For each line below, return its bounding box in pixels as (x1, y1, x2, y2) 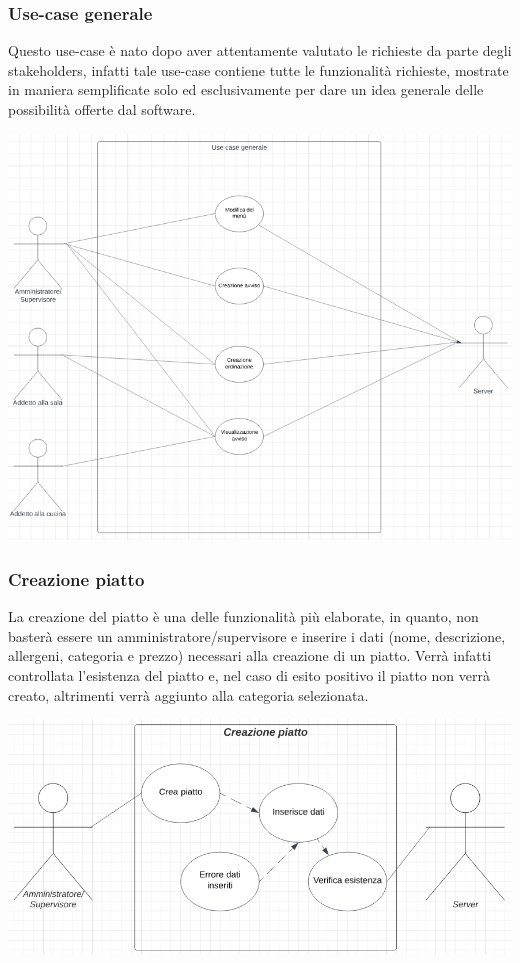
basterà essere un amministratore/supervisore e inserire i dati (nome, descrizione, (8, 625, 506, 646)
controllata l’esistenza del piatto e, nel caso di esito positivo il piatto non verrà (8, 664, 490, 685)
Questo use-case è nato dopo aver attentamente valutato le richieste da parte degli (8, 40, 512, 61)
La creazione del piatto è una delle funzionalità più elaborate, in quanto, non (8, 606, 479, 627)
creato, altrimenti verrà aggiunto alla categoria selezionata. (8, 684, 369, 705)
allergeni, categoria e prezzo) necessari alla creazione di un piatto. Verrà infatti (8, 645, 492, 666)
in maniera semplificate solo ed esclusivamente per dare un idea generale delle (8, 79, 484, 100)
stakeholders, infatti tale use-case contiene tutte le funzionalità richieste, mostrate (8, 59, 509, 80)
